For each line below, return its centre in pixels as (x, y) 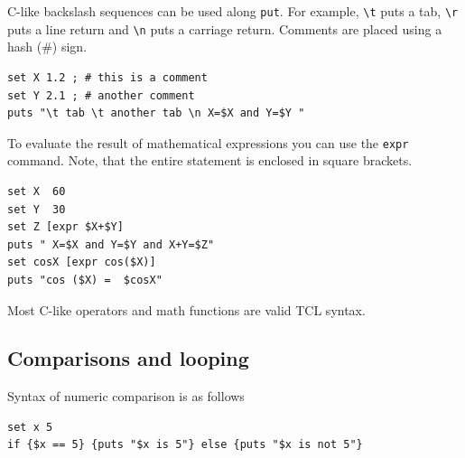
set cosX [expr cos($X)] (82, 262)
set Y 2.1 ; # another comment (101, 95)
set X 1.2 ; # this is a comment (107, 77)
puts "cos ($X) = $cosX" (85, 280)
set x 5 (30, 427)
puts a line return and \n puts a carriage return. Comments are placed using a (225, 28)
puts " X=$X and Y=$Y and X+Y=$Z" (111, 244)
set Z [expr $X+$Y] (65, 227)
